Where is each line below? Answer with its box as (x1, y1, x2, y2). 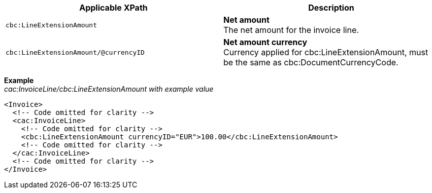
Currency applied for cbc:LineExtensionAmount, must (223, 47, 428, 57)
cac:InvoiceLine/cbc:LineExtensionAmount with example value (4, 85, 214, 93)
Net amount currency (223, 37, 308, 47)
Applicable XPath (79, 3, 148, 13)
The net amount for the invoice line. (223, 25, 359, 35)
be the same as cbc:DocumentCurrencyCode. (223, 57, 398, 67)
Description (308, 3, 354, 13)
